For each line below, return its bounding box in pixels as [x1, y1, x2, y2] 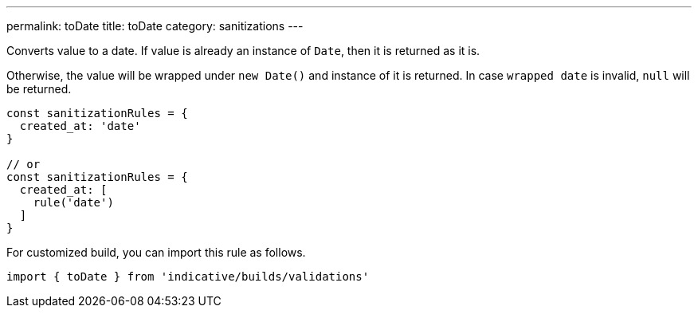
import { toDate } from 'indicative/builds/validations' [6, 270, 370, 283]
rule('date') [33, 196, 114, 209]
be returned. [6, 82, 72, 96]
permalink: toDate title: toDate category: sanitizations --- [6, 19, 304, 33]
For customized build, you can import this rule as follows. [6, 245, 306, 259]
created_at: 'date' [19, 120, 141, 132]
